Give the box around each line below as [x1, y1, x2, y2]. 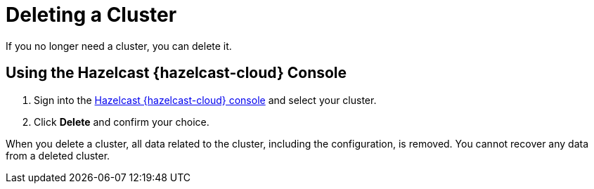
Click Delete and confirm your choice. [34, 115, 209, 128]
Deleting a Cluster [6, 3, 177, 27]
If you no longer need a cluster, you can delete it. [6, 39, 232, 52]
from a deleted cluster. [6, 149, 110, 162]
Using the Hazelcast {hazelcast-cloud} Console [6, 64, 347, 82]
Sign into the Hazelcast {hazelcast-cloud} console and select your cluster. [34, 93, 377, 106]
